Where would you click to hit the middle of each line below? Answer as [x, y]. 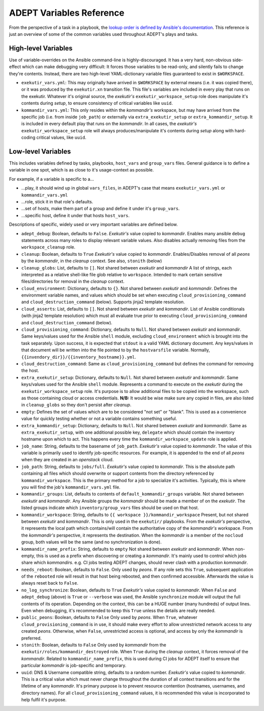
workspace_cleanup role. [48, 247]
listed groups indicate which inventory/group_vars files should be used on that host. [110, 508]
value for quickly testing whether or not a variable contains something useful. [99, 418]
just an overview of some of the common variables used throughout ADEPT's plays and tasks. [104, 34]
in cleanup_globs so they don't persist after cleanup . [76, 405]
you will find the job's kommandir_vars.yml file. [71, 487]
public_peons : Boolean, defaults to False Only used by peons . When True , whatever [109, 617]
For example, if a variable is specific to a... [52, 179]
